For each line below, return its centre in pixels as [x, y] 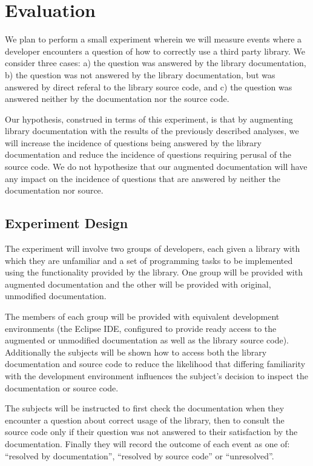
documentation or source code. [62, 387]
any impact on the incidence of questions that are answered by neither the [143, 178]
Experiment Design [67, 223]
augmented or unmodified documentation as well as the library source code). [147, 340]
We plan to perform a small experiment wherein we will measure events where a [153, 39]
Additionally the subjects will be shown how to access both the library [136, 352]
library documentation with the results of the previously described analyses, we [152, 131]
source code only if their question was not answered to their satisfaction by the [151, 432]
